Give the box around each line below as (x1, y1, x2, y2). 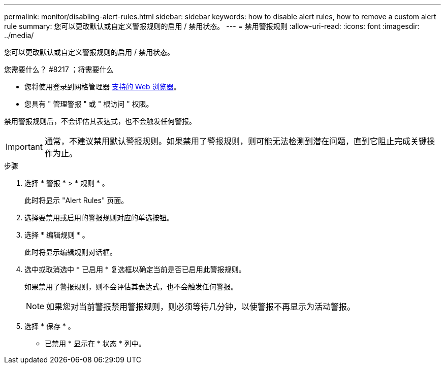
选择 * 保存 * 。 (24, 322, 75, 330)
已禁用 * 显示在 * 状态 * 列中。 (45, 339, 146, 348)
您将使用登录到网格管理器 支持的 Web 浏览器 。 (24, 82, 181, 91)
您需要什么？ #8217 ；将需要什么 (4, 65, 114, 74)
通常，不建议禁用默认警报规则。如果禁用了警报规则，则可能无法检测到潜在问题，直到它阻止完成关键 (44, 136, 427, 146)
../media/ (4, 31, 34, 40)
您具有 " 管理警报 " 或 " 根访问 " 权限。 (24, 99, 153, 108)
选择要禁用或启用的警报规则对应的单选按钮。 (24, 213, 174, 222)
